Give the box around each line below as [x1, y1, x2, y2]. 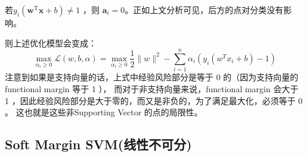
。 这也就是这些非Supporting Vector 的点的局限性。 [5, 106, 203, 118]
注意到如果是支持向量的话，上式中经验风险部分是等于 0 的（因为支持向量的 [5, 71, 299, 83]
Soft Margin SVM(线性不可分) [5, 135, 192, 153]
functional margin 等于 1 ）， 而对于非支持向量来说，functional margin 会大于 [5, 82, 299, 95]
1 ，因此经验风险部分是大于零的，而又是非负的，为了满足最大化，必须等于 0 [5, 94, 303, 106]
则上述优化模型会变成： [5, 36, 97, 49]
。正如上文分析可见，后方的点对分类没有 [125, 4, 284, 15]
